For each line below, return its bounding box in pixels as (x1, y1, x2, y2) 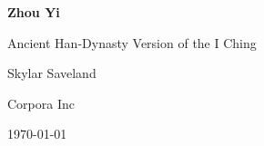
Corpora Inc (7, 93, 75, 112)
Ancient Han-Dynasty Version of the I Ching (7, 33, 257, 52)
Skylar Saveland (7, 63, 96, 83)
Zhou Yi (7, 3, 60, 21)
